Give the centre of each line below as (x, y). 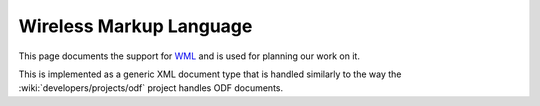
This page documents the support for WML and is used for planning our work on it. (189, 56)
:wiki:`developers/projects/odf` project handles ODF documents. (151, 88)
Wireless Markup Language (135, 26)
